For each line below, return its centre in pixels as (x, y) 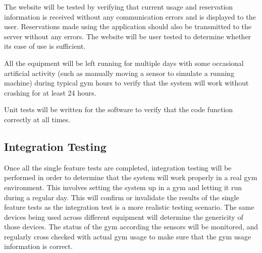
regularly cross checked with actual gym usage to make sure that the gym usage (128, 236)
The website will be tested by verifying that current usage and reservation (119, 7)
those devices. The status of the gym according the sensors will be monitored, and (131, 227)
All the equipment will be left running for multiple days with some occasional (124, 63)
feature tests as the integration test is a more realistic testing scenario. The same (129, 207)
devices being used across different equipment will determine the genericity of (124, 217)
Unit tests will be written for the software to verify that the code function (119, 109)
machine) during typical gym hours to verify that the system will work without (126, 83)
